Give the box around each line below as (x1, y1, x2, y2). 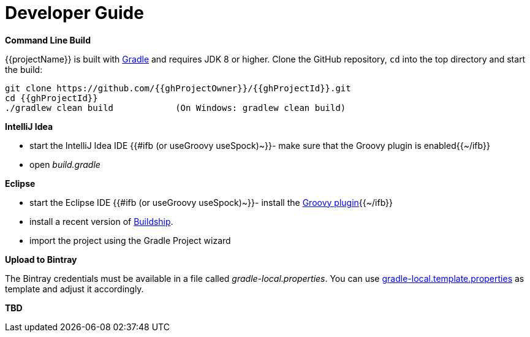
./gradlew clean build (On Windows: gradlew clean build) (5, 102, 346, 113)
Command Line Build (5, 34, 91, 45)
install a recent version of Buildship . (29, 216, 173, 227)
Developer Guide (5, 2, 144, 23)
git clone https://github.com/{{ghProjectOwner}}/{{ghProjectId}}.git (5, 83, 351, 93)
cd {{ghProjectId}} (5, 93, 98, 103)
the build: (5, 64, 43, 75)
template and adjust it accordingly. (5, 283, 144, 294)
